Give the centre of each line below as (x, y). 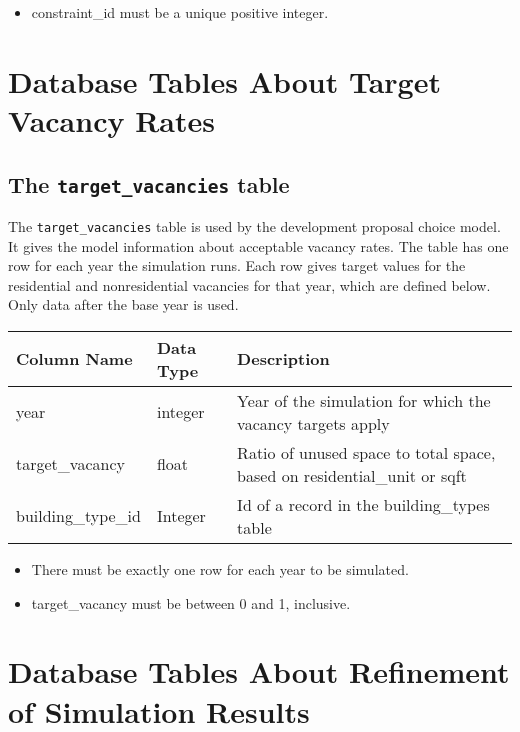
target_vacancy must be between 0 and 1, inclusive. (191, 602)
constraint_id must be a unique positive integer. (180, 12)
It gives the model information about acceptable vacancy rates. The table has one (258, 245)
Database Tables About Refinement (259, 671)
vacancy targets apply (313, 423)
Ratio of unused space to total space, (366, 452)
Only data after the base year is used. (123, 304)
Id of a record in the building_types (363, 504)
